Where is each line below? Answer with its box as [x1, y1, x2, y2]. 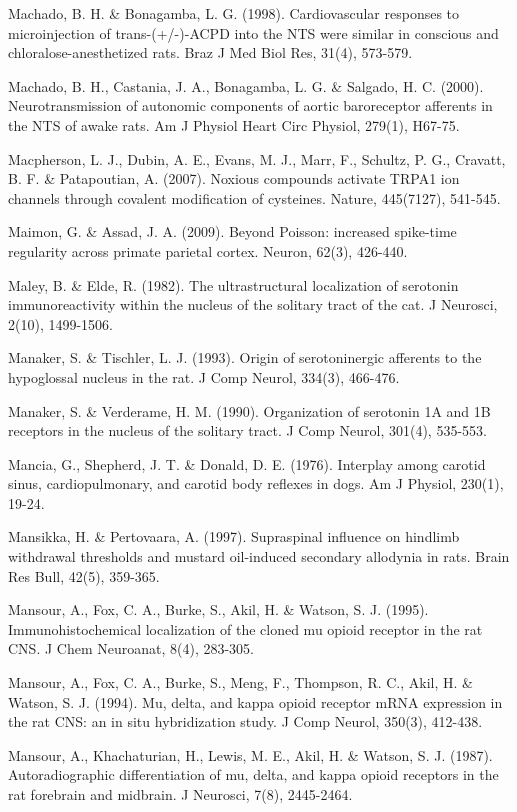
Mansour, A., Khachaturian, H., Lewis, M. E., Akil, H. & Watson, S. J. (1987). [8, 744, 493, 765]
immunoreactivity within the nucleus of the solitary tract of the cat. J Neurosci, [8, 294, 498, 315]
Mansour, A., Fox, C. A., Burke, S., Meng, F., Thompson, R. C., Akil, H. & [8, 672, 473, 693]
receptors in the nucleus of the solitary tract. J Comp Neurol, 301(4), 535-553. [8, 420, 487, 441]
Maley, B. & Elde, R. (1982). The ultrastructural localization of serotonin [8, 274, 459, 295]
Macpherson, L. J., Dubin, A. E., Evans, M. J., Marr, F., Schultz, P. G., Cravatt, [8, 148, 506, 169]
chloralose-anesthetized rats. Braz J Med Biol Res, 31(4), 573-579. [8, 42, 413, 63]
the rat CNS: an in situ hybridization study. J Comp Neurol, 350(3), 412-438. [8, 711, 483, 732]
